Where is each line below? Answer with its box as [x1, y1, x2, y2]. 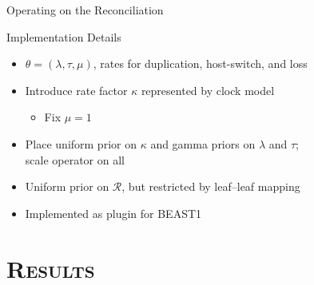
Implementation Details [6, 28, 121, 45]
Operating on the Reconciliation [6, 2, 164, 18]
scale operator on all [25, 151, 125, 168]
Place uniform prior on [25, 135, 137, 152]
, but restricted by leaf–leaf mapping [121, 178, 300, 195]
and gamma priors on [150, 135, 256, 152]
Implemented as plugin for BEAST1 [25, 204, 202, 221]
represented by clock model [141, 81, 275, 98]
